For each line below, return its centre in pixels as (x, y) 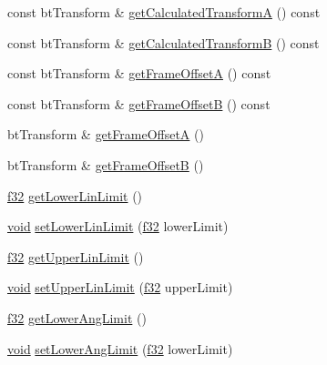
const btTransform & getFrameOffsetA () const (139, 73)
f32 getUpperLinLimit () (76, 256)
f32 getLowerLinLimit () (75, 195)
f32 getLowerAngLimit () (77, 317)
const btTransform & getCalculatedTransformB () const (163, 42)
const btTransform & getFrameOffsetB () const (139, 103)
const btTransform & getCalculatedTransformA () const (164, 12)
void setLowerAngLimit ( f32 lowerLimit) (120, 348)
